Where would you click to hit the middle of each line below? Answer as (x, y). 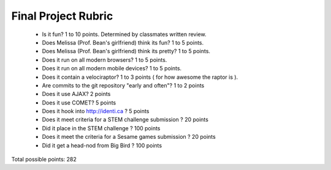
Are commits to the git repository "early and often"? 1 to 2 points (123, 85)
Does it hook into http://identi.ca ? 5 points (96, 111)
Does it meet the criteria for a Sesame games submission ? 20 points (129, 137)
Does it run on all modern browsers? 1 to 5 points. (105, 60)
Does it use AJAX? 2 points (76, 94)
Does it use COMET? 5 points (79, 102)
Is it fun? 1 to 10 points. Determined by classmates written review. (124, 34)
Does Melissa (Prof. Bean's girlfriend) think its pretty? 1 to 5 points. (126, 51)
